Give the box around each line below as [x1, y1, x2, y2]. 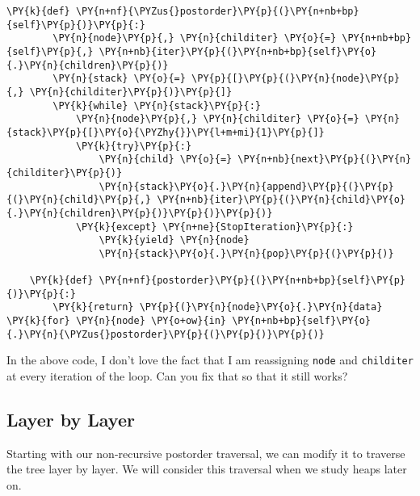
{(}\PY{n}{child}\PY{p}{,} [6, 194, 151, 206]
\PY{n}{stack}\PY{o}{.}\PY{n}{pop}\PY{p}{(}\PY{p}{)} [99, 247, 394, 259]
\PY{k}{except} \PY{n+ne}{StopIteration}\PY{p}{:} [75, 221, 354, 233]
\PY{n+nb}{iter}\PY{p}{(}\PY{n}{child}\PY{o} [157, 194, 405, 206]
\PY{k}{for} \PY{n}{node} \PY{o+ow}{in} [6, 315, 227, 327]
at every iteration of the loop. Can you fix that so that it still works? [6, 368, 348, 385]
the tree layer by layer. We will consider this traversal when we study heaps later [6, 460, 407, 477]
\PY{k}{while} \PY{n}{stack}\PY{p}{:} [52, 99, 261, 111]
